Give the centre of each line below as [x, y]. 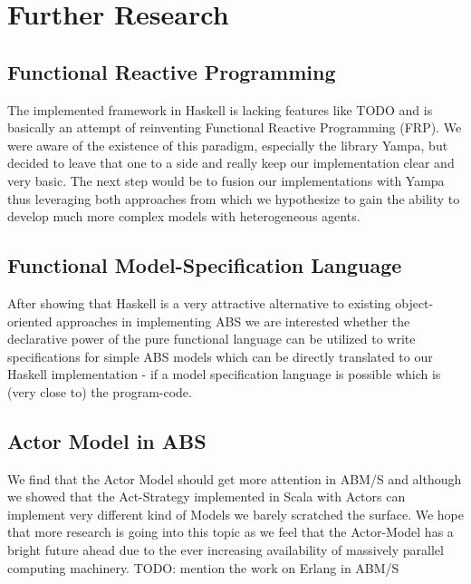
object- [414, 302]
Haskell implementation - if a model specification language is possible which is [224, 374]
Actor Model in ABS [107, 440]
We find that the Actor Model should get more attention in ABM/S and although [235, 478]
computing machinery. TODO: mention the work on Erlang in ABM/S [203, 567]
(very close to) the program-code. [100, 391]
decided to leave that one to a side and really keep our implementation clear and [231, 163]
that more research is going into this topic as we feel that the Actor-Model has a [231, 532]
